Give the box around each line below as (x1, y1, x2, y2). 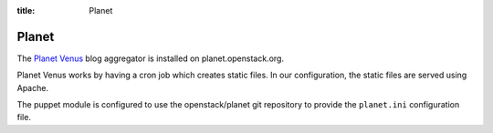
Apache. (16, 82, 49, 93)
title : (16, 5, 36, 15)
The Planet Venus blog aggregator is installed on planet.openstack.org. (16, 53, 285, 64)
